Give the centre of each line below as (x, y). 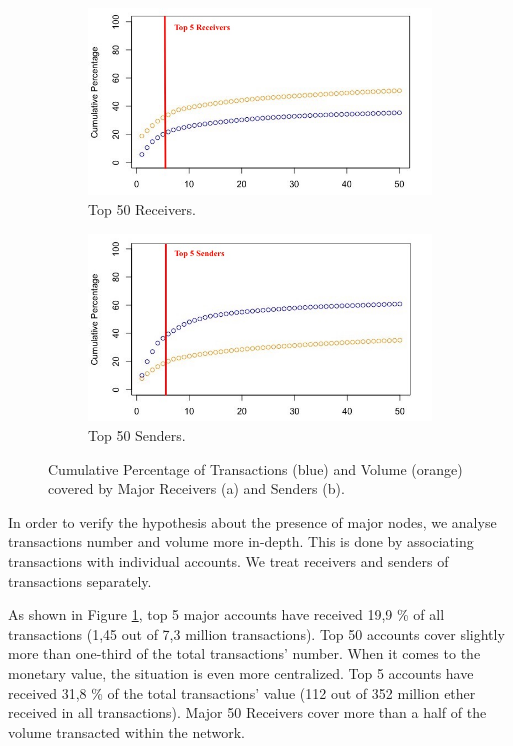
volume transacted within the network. (126, 731)
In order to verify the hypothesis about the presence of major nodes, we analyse (252, 521)
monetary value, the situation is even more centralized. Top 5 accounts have (241, 672)
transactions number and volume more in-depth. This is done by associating (241, 541)
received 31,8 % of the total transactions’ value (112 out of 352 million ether (242, 692)
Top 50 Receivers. (142, 209)
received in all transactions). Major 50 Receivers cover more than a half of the (247, 712)
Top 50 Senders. (137, 435)
